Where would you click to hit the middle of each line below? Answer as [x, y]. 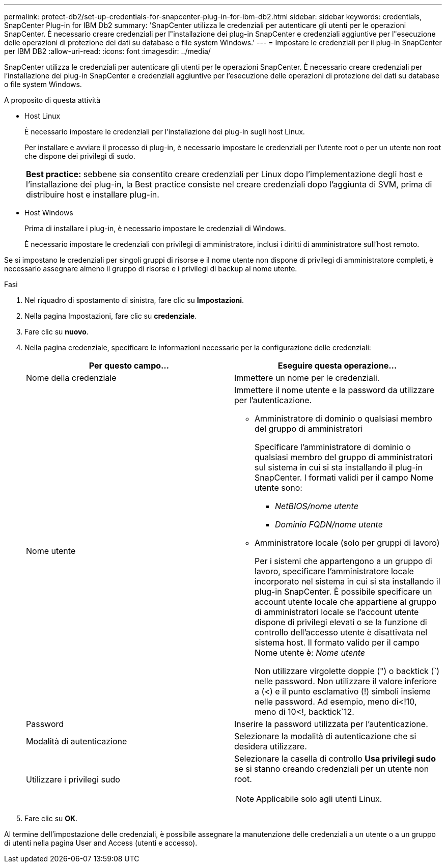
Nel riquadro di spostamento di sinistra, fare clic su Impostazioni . [134, 300]
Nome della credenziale [71, 378]
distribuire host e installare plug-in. [93, 194]
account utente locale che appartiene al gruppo [346, 602]
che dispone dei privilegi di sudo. [80, 156]
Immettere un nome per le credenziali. [307, 378]
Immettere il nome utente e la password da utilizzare [334, 390]
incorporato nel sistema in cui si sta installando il [347, 581]
